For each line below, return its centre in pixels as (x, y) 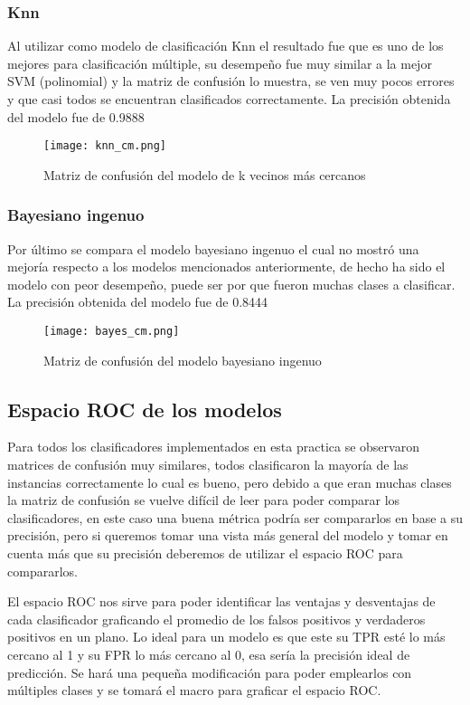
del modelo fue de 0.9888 (76, 116)
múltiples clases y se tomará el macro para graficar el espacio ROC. (194, 690)
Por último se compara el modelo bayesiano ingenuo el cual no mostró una (213, 248)
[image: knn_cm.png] (105, 146)
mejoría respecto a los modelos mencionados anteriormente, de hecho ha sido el (226, 267)
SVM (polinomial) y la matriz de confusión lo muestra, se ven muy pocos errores (231, 81)
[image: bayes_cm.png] (112, 332)
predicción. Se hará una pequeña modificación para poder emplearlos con (210, 672)
